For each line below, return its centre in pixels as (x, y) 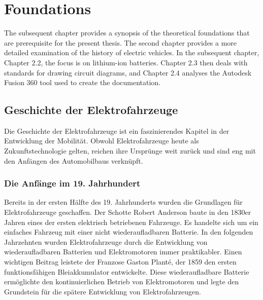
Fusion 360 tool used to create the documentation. (82, 82)
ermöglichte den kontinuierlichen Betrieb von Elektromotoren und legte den (122, 282)
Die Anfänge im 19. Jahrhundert (72, 183)
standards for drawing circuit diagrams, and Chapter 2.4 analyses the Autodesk (128, 72)
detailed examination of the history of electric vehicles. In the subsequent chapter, (132, 52)
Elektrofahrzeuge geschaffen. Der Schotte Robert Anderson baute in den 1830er (128, 212)
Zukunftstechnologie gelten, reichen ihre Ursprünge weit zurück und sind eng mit (130, 151)
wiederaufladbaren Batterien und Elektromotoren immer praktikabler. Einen (123, 252)
